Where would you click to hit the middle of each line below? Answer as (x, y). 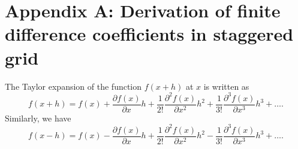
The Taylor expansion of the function (73, 86)
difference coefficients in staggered (149, 34)
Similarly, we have (38, 118)
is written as (226, 86)
